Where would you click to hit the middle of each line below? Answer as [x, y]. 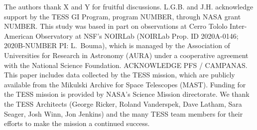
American [19, 35]
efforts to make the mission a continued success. [77, 123]
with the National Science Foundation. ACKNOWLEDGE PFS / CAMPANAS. [126, 65]
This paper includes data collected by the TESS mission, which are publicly [120, 75]
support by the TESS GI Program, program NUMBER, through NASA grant [123, 16]
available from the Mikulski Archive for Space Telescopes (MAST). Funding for [125, 84]
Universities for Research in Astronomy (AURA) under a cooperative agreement [126, 55]
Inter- [238, 26]
